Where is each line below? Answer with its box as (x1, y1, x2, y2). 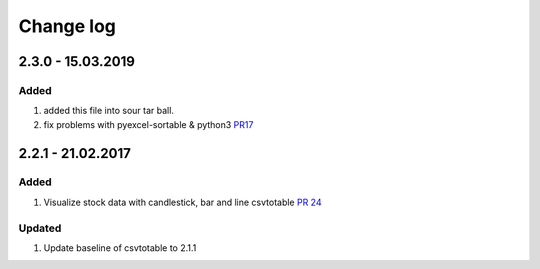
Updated (18, 221, 62, 235)
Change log (18, 15, 117, 37)
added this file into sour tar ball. (43, 105, 175, 117)
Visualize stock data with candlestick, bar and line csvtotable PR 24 (43, 196, 322, 208)
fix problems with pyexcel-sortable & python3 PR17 (43, 118, 254, 130)
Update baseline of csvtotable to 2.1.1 (43, 242, 197, 254)
